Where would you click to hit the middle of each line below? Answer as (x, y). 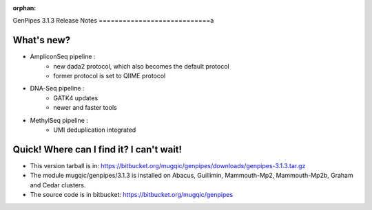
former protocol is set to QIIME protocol (110, 76)
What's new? (42, 40)
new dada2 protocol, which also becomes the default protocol (142, 66)
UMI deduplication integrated (95, 130)
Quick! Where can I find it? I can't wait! (97, 149)
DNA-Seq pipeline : (57, 89)
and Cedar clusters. (58, 185)
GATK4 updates (76, 98)
